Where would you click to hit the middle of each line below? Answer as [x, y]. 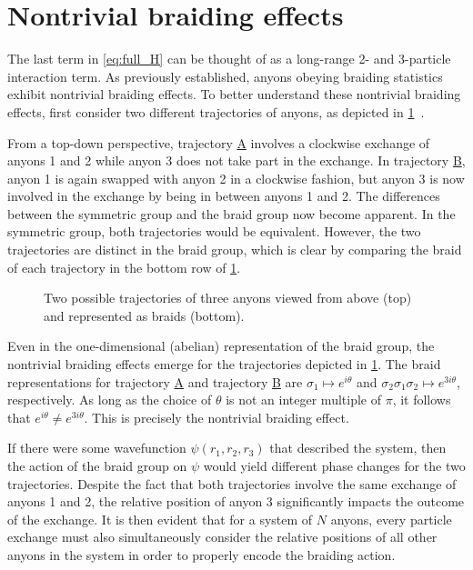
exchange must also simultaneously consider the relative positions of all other [222, 537]
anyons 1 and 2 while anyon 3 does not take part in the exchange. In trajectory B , [236, 160]
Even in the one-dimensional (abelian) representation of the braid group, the [221, 346]
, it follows [422, 400]
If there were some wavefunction [97, 448]
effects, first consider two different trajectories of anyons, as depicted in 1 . [216, 111]
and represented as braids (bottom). [144, 315]
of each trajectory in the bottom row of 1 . [124, 267]
